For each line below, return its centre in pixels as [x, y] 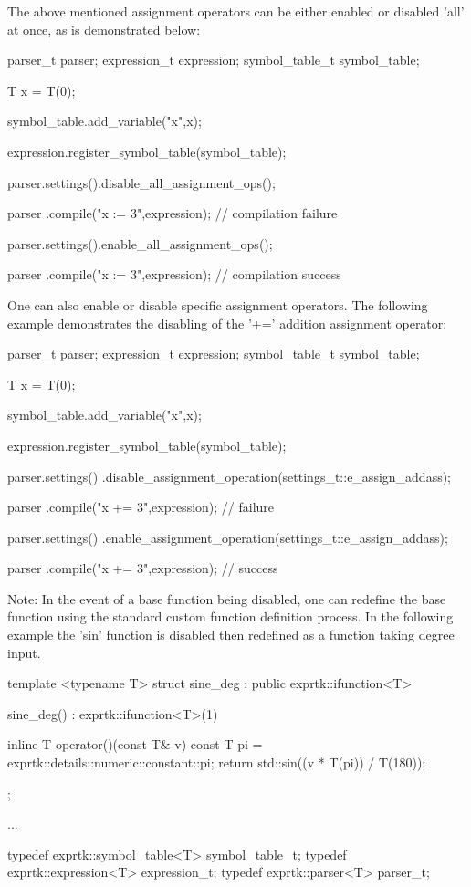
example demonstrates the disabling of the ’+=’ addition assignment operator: [227, 323]
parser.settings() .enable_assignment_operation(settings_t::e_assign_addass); [228, 537]
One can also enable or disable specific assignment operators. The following [218, 304]
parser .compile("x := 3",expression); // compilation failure [173, 213]
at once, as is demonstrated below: [104, 29]
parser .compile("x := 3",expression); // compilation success [174, 274]
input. [24, 652]
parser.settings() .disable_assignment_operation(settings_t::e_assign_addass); [230, 476]
